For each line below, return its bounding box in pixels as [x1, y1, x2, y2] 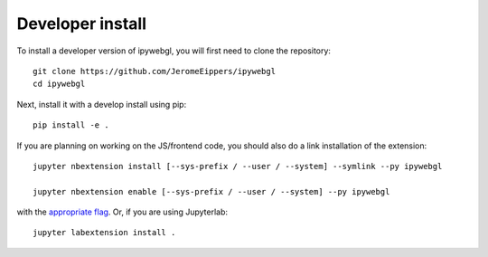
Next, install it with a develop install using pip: [16, 99, 187, 109]
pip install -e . [33, 120, 109, 130]
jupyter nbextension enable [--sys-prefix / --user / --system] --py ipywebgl [33, 186, 390, 196]
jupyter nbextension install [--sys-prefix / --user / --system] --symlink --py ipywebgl [33, 161, 443, 171]
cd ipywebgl [33, 79, 86, 90]
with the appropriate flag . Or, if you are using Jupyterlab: [16, 206, 229, 217]
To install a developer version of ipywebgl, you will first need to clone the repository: [16, 45, 332, 56]
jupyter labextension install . [33, 227, 176, 238]
